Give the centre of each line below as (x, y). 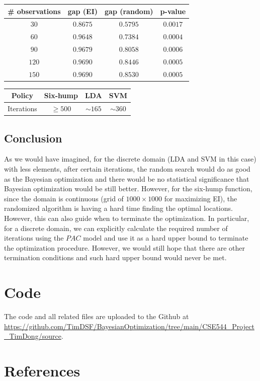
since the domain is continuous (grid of (64, 198)
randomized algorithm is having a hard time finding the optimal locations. (118, 208)
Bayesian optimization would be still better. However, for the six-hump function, (128, 188)
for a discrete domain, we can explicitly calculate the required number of (116, 228)
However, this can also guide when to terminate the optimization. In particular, (127, 218)
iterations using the (34, 238)
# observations (34, 11)
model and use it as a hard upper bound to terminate (166, 238)
